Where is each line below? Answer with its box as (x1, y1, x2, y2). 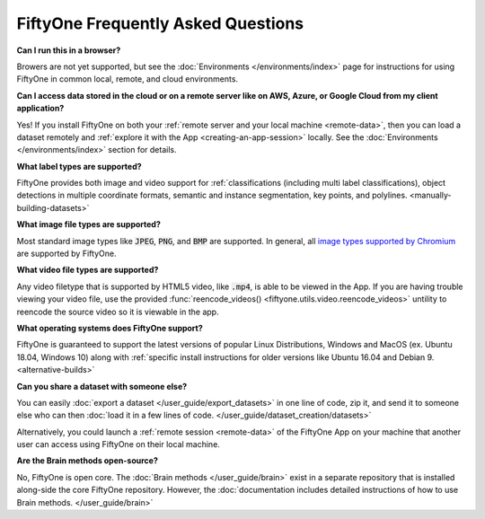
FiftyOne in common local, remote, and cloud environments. (16, 74, 238, 84)
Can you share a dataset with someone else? (16, 381, 188, 391)
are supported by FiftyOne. (16, 248, 117, 259)
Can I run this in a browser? (16, 45, 121, 56)
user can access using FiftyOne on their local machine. (16, 439, 220, 450)
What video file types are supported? (16, 265, 159, 276)
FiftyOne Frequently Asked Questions (16, 13, 304, 33)
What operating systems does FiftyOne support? (16, 322, 204, 333)
